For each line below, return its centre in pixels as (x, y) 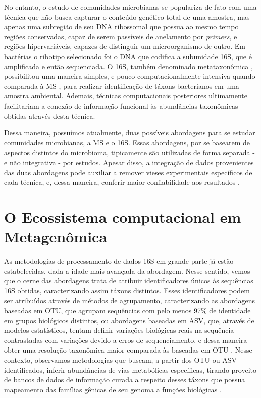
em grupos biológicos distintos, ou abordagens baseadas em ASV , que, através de (129, 320)
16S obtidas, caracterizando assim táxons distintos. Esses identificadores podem (127, 290)
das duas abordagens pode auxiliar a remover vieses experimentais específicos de (128, 172)
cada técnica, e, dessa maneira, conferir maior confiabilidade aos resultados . (122, 182)
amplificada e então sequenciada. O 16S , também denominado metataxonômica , (128, 66)
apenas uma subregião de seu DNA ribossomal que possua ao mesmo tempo (121, 27)
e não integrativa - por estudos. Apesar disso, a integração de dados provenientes (129, 162)
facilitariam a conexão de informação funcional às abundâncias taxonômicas (121, 105)
